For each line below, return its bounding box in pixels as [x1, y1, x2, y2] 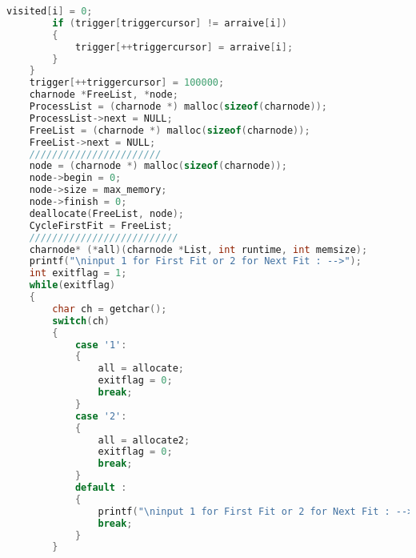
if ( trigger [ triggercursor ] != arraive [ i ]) [52, 17, 287, 29]
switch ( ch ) [52, 315, 110, 327]
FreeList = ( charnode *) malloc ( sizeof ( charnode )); [29, 124, 310, 136]
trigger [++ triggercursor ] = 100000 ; [29, 77, 225, 89]
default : [74, 482, 127, 493]
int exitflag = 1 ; [29, 267, 127, 279]
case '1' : [74, 339, 127, 351]
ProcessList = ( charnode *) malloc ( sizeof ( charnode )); [29, 101, 328, 112]
